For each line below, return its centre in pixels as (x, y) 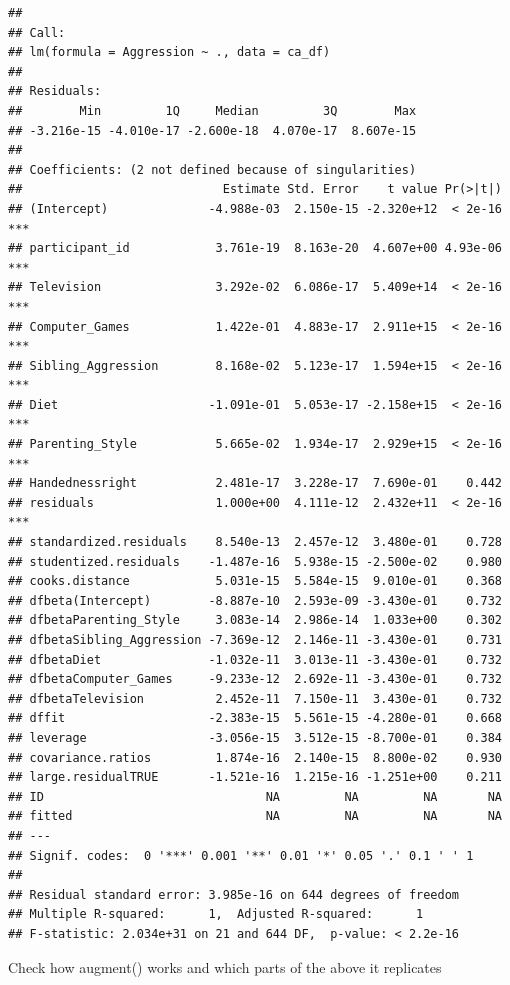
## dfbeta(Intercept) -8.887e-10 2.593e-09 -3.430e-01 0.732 (255, 600)
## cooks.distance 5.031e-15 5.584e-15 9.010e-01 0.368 (255, 581)
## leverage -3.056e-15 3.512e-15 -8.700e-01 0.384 (255, 737)
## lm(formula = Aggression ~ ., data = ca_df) (169, 52)
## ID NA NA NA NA (255, 796)
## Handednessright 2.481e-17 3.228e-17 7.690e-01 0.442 (255, 483)
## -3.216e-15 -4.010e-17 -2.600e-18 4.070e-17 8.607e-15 (212, 130)
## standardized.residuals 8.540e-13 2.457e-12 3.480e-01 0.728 (255, 542)
